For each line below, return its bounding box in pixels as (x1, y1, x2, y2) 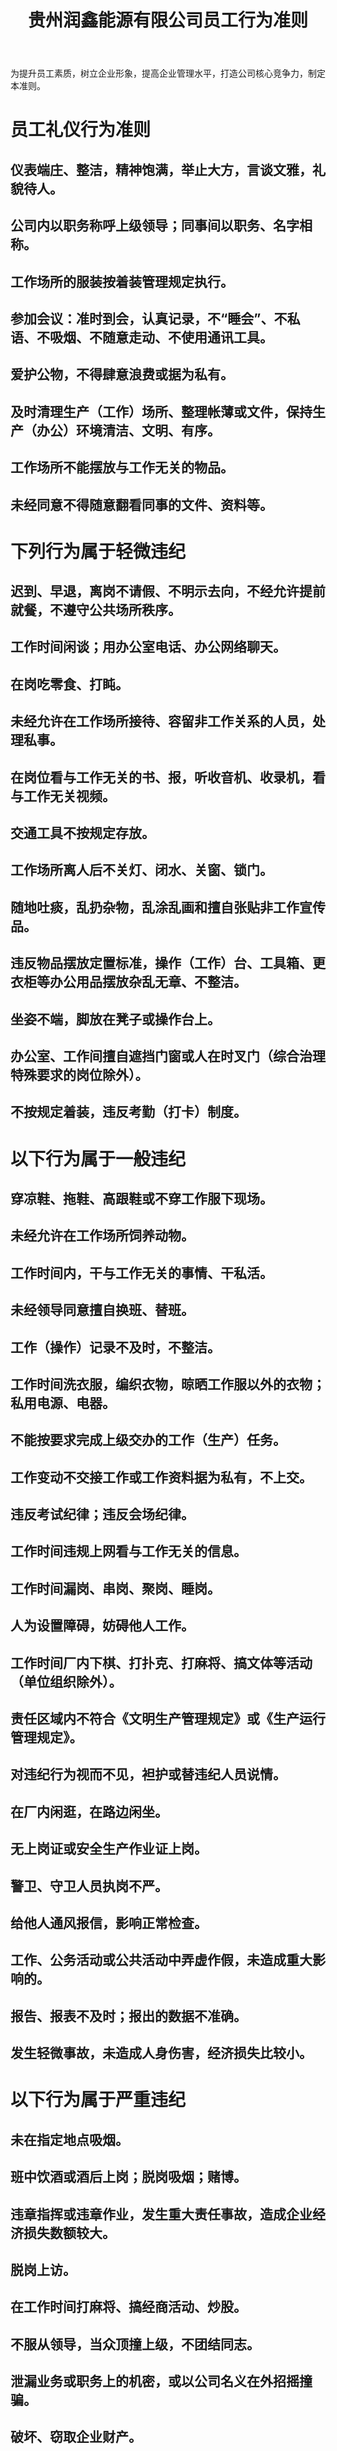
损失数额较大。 (23, 2224, 116, 2241)
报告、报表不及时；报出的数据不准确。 (10, 2007, 247, 2025)
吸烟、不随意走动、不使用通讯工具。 (49, 329, 273, 346)
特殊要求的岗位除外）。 (10, 1066, 149, 1083)
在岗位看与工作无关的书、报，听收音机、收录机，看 (10, 769, 326, 786)
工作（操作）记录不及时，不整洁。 (10, 1339, 221, 1356)
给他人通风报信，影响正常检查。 (10, 1914, 208, 1931)
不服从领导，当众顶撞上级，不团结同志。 (10, 2336, 260, 2353)
